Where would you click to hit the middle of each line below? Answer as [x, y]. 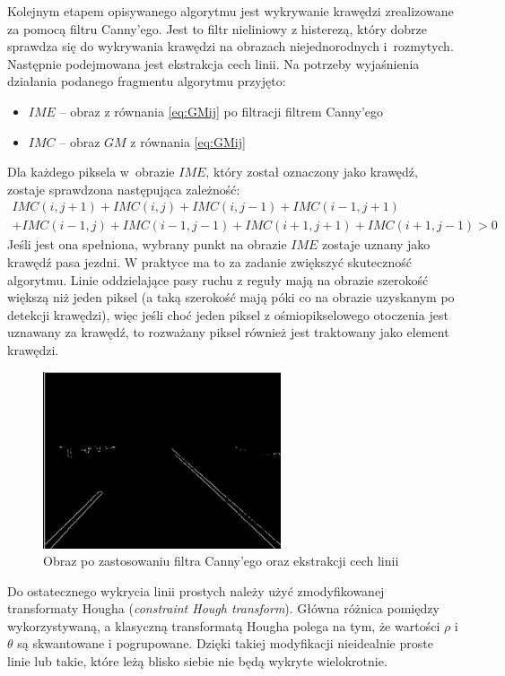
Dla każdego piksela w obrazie [91, 172]
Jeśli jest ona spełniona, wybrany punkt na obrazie [147, 244]
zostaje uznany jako [376, 244]
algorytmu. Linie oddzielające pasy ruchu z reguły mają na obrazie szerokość [218, 279]
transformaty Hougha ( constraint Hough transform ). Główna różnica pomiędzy [223, 608]
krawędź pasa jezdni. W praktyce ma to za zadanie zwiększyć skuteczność [210, 262]
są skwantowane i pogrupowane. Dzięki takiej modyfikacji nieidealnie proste [225, 643]
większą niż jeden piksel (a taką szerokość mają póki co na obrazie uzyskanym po [231, 297]
